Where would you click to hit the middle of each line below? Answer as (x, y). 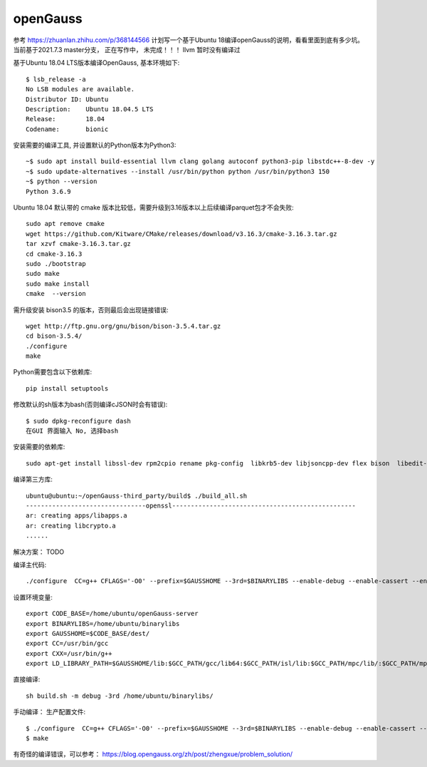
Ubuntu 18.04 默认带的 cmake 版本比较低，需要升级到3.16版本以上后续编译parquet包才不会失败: (154, 207)
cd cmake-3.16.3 (54, 254)
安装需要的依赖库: (39, 447)
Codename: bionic (67, 129)
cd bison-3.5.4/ (54, 336)
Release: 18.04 (65, 119)
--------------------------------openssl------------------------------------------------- (191, 506)
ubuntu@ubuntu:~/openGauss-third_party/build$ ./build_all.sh (137, 496)
